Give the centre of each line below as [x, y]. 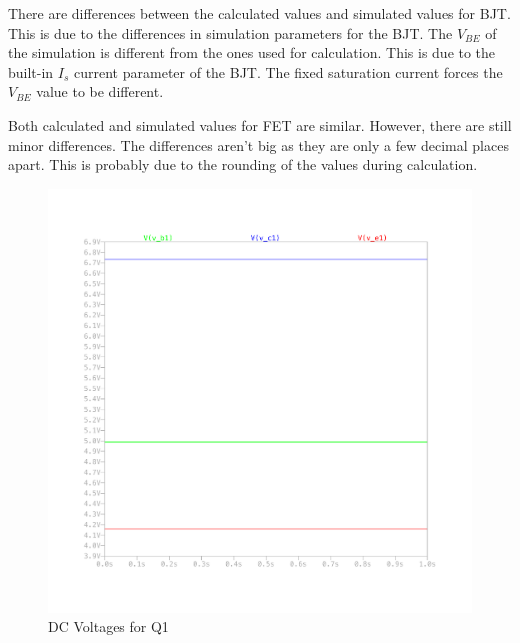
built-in [31, 71]
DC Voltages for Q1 [108, 626]
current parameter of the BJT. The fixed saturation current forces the [288, 71]
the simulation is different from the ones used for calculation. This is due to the [252, 52]
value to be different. [100, 91]
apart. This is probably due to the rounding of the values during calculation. [243, 164]
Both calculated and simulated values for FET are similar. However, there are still [260, 124]
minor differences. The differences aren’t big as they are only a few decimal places [258, 144]
